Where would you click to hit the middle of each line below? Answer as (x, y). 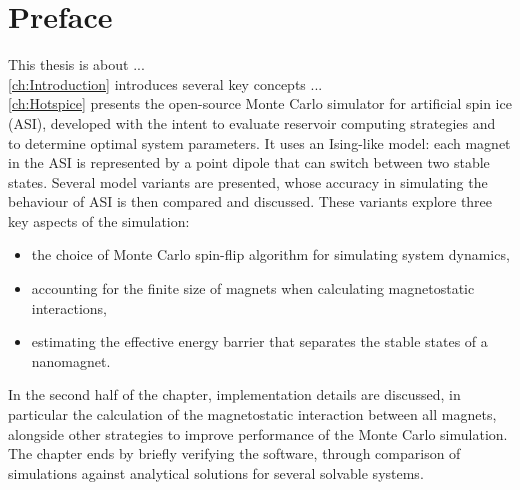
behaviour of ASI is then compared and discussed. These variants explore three (250, 201)
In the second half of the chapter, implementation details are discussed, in (234, 394)
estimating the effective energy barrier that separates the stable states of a (259, 341)
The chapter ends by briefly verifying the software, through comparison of (234, 453)
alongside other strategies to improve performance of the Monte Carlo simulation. (258, 433)
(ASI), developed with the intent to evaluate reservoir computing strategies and (252, 122)
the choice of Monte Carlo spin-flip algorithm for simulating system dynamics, (270, 254)
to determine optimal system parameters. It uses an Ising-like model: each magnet (259, 142)
